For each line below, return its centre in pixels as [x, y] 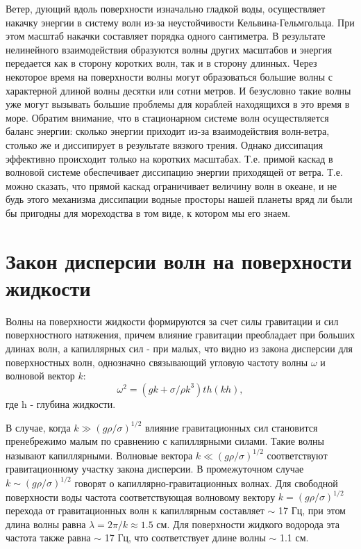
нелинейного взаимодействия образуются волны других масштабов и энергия [169, 49]
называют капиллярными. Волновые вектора [99, 455]
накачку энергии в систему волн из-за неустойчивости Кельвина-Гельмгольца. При [180, 22]
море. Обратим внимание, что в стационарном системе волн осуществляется [167, 117]
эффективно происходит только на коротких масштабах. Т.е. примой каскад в [169, 158]
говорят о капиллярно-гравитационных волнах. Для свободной [206, 483]
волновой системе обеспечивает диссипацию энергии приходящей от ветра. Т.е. [174, 172]
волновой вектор [40, 376]
